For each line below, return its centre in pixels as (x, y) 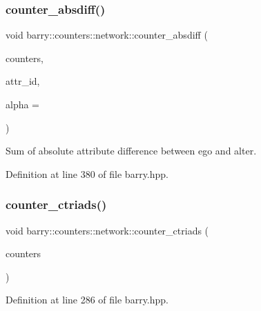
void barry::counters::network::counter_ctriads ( (107, 230)
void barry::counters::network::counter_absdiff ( (107, 35)
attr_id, (23, 81)
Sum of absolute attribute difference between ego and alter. (131, 151)
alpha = (23, 104)
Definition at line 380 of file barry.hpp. (87, 173)
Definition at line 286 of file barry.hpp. (87, 300)
